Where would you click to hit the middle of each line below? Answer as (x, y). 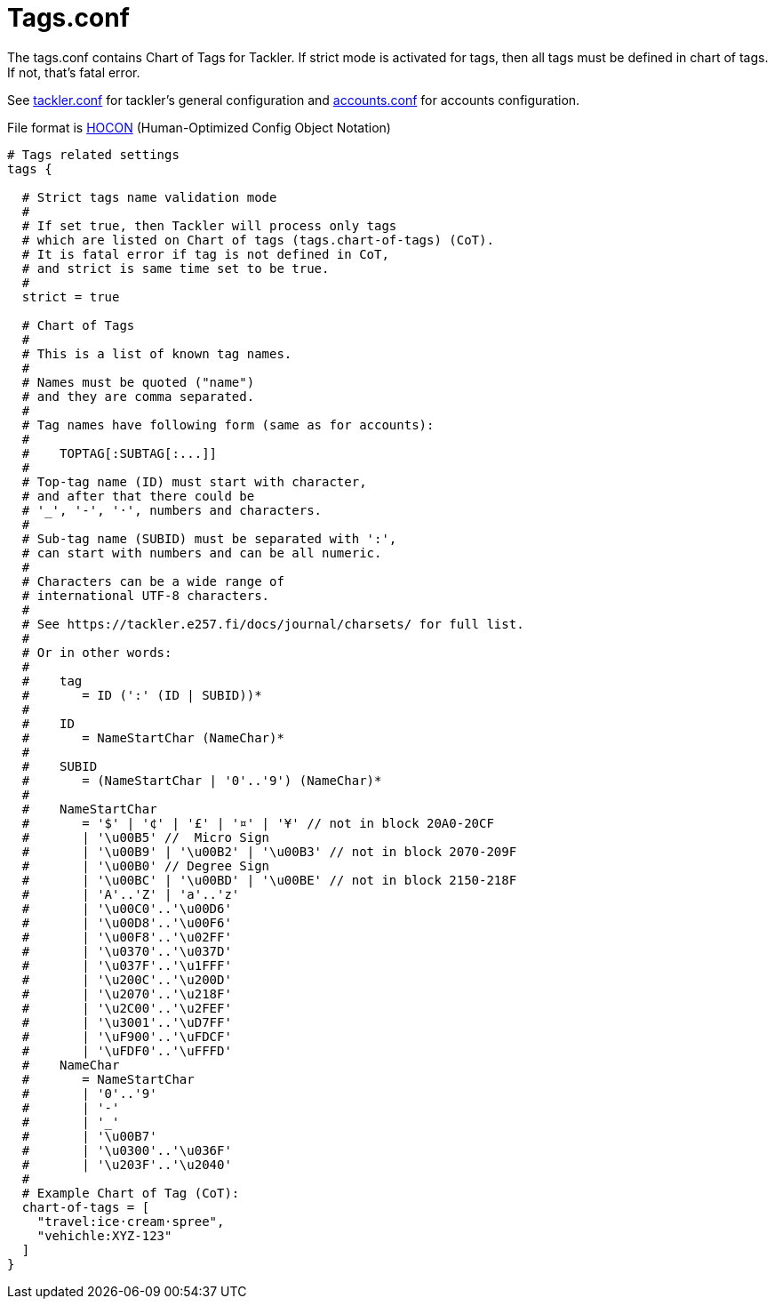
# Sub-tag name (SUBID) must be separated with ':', (209, 538)
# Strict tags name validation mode (149, 197)
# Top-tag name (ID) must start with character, (194, 481)
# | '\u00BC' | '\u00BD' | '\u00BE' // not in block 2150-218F (269, 880)
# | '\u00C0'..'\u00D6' (127, 908)
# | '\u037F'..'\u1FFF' (127, 965)
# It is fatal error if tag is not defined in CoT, (205, 254)
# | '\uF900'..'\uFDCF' (127, 1036)
